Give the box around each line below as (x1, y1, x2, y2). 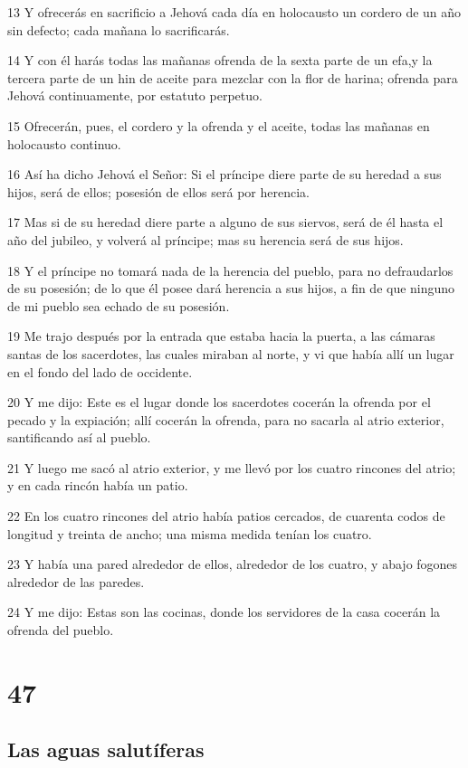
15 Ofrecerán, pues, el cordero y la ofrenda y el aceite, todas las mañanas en (7, 116, 430, 135)
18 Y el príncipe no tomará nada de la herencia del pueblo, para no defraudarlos (7, 261, 454, 280)
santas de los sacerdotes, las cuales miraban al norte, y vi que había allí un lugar (7, 344, 454, 363)
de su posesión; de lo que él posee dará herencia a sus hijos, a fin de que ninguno (7, 279, 455, 298)
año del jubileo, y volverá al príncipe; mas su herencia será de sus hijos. (7, 230, 404, 249)
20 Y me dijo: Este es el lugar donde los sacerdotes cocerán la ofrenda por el (7, 393, 431, 412)
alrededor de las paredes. (7, 572, 145, 591)
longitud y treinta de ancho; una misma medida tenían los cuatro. (7, 524, 372, 543)
